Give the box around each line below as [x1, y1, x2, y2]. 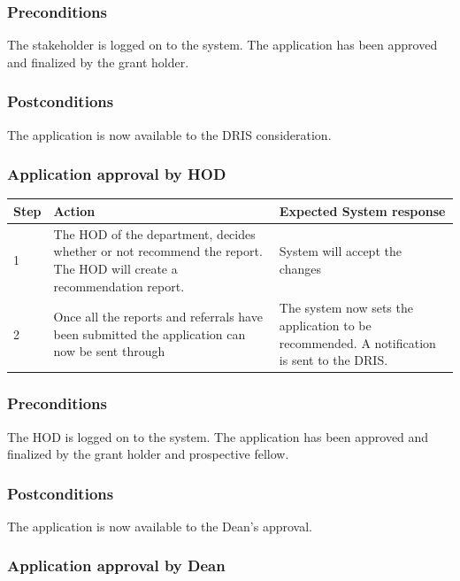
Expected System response [279, 201, 446, 220]
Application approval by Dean [7, 554, 226, 577]
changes [279, 259, 321, 277]
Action [53, 201, 96, 220]
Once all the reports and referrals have [53, 307, 263, 326]
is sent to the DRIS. [279, 351, 388, 369]
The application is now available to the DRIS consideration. [7, 125, 332, 143]
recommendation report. [53, 276, 185, 295]
